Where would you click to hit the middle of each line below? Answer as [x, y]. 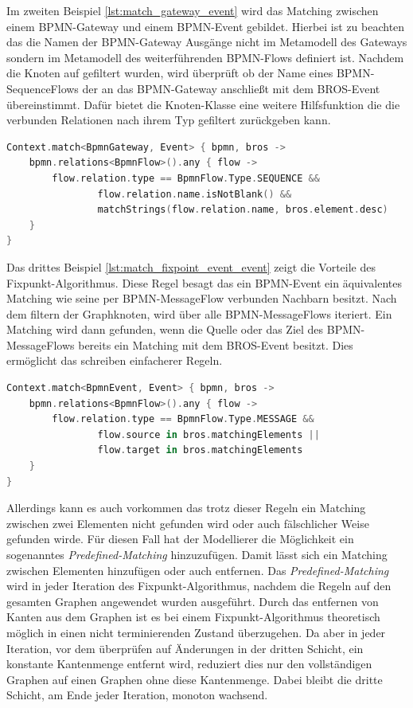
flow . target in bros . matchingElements [200, 450]
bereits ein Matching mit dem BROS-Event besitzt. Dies [216, 344]
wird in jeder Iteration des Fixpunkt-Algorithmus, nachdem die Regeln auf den [199, 586]
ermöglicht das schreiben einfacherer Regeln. [115, 360]
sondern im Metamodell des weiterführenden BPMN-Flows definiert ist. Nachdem [205, 57]
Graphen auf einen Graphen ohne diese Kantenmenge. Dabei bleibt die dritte [195, 679]
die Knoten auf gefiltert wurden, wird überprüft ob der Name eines [170, 73]
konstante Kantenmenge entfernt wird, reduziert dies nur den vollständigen [189, 664]
